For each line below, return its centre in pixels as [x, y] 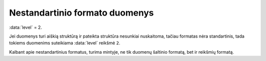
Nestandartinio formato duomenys [82, 13]
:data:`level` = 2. [26, 27]
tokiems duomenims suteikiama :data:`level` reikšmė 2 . [65, 43]
